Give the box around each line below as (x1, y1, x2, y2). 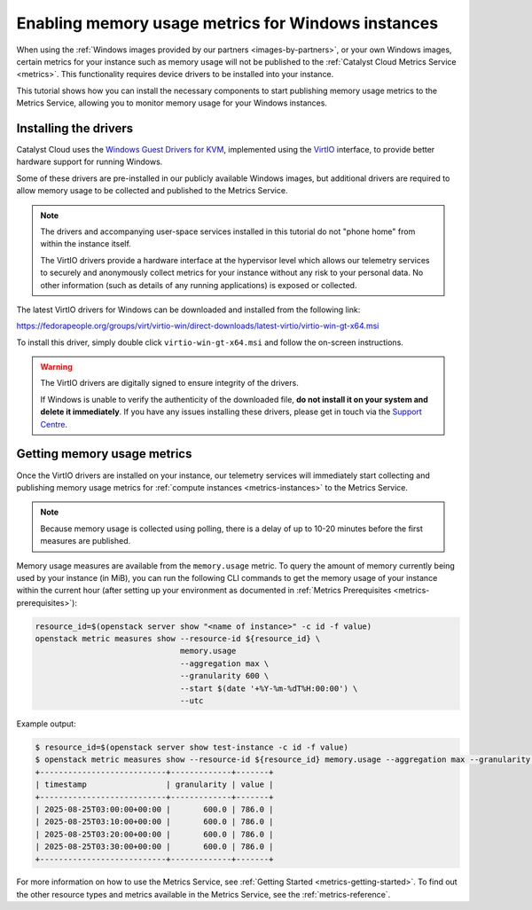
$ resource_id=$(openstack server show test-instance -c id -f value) (35, 741, 349, 752)
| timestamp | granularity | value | (35, 780, 274, 789)
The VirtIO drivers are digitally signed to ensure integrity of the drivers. (40, 378, 299, 388)
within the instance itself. (40, 239, 132, 249)
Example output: (16, 718, 76, 729)
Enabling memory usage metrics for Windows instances (16, 13, 439, 33)
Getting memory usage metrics (16, 446, 192, 461)
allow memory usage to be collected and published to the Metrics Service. (16, 185, 288, 196)
